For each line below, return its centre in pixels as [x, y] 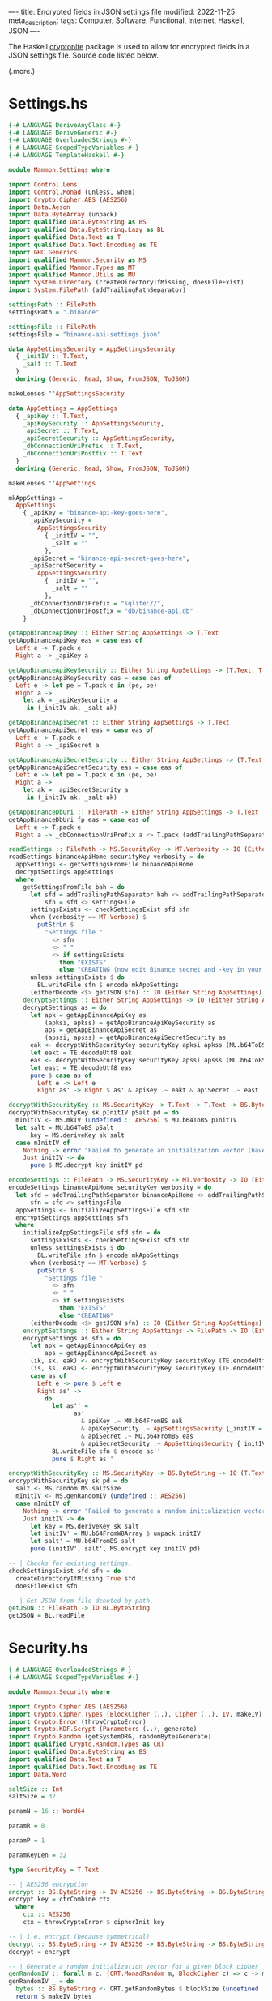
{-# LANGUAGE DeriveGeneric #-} [63, 133]
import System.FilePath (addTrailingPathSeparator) [97, 290]
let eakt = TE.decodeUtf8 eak [81, 1053]
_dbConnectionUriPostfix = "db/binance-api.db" [112, 611]
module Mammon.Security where [59, 1692]
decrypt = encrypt [39, 1952]
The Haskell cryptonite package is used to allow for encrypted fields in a [129, 46]
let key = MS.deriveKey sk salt [84, 1526]
